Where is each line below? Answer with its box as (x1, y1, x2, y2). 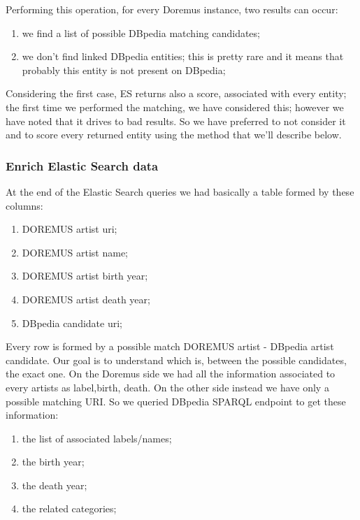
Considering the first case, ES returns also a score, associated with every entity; (6, 86, 347, 101)
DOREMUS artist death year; (22, 291, 150, 306)
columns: (6, 198, 43, 212)
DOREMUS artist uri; (22, 222, 117, 236)
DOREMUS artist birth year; (22, 268, 148, 283)
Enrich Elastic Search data (6, 157, 159, 174)
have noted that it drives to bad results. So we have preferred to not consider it (6, 113, 346, 128)
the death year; (22, 477, 87, 492)
